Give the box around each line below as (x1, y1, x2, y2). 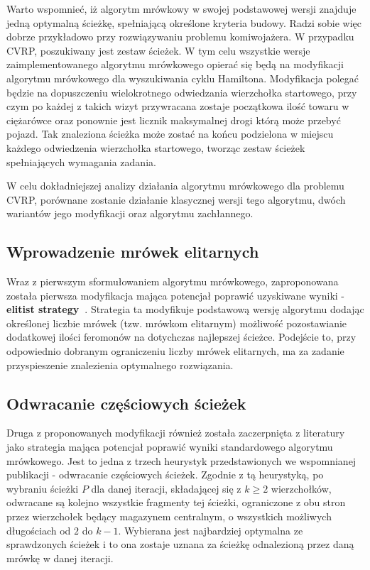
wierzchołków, (271, 481, 332, 495)
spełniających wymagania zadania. (6, 154, 156, 169)
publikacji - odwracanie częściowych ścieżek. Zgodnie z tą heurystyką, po (6, 467, 324, 482)
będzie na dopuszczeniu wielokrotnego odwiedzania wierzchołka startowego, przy (6, 84, 357, 99)
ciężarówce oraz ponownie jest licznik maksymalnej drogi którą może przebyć (6, 112, 341, 127)
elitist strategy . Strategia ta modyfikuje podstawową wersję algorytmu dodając (6, 302, 364, 317)
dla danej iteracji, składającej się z (91, 481, 241, 495)
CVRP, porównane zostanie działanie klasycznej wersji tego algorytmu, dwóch (6, 192, 346, 207)
